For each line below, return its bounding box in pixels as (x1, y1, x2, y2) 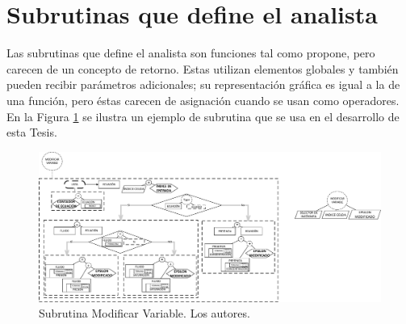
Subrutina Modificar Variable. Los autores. (39, 305, 250, 322)
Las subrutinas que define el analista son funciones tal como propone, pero (6, 44, 375, 61)
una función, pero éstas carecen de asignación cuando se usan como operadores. (6, 91, 400, 108)
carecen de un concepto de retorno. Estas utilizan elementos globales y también (6, 60, 399, 77)
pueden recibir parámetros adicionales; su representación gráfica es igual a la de (6, 76, 400, 93)
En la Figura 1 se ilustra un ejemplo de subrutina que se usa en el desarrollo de (6, 107, 400, 124)
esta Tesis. (6, 124, 57, 141)
